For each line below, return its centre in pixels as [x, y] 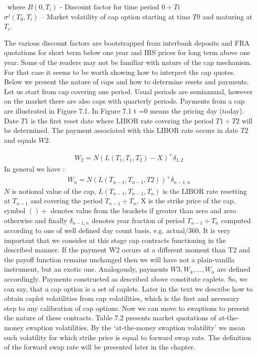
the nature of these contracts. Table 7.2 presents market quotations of [110, 318]
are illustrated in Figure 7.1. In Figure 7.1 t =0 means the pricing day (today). [124, 110]
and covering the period [66, 201]
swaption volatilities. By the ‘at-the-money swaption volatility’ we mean [136, 327]
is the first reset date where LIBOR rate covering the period [122, 120]
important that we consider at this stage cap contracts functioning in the [115, 240]
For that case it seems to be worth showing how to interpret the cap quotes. [120, 72]
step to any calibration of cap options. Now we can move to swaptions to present [127, 308]
